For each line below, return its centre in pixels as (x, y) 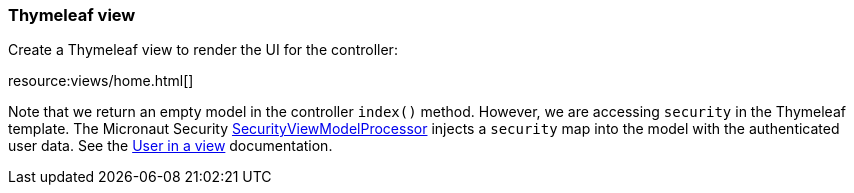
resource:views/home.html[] (101, 81)
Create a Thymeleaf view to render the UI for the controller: (203, 50)
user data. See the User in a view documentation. (170, 146)
